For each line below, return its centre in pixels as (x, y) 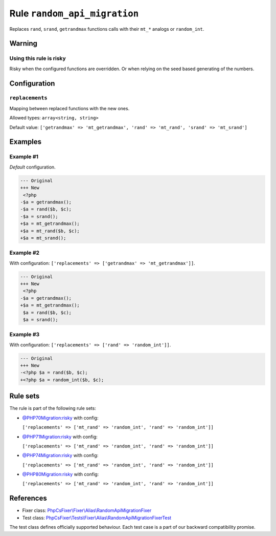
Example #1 (24, 157)
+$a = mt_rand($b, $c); (50, 231)
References (28, 498)
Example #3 (25, 335)
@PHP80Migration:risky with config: (61, 475)
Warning (24, 44)
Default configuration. (32, 167)
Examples (26, 142)
